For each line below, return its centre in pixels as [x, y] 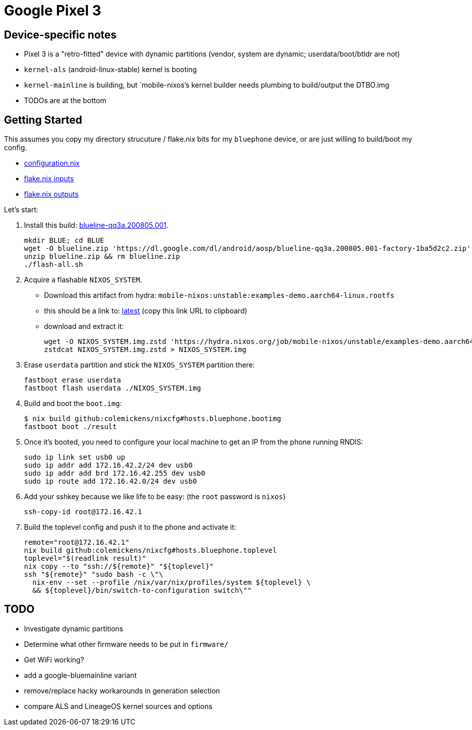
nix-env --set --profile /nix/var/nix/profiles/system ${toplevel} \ [171, 583]
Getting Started [43, 120]
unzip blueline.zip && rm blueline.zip [102, 257]
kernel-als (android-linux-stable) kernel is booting [110, 70]
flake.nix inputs [49, 179]
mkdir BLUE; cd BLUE [64, 241]
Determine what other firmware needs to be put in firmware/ [126, 644]
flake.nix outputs [51, 194]
